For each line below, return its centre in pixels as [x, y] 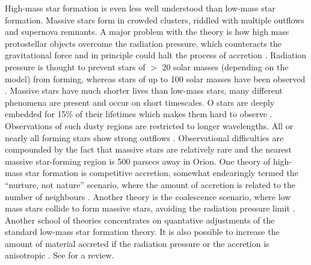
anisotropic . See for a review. [60, 255]
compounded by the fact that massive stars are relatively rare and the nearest [148, 149]
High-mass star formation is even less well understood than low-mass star [140, 8]
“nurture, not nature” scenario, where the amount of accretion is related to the [150, 184]
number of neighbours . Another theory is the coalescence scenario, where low [148, 196]
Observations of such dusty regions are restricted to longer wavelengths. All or [149, 125]
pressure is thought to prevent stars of [75, 66]
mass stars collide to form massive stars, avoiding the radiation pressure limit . [150, 208]
